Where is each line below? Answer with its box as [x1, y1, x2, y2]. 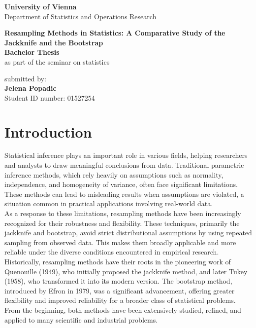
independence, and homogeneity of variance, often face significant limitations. [4, 179, 238, 189]
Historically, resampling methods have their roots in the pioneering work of [4, 256, 231, 266]
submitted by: [4, 73, 46, 83]
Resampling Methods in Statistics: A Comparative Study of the [4, 28, 225, 38]
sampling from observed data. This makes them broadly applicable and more [4, 237, 236, 247]
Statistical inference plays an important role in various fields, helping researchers [4, 150, 248, 160]
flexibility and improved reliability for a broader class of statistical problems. [4, 295, 236, 305]
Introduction [4, 121, 92, 142]
